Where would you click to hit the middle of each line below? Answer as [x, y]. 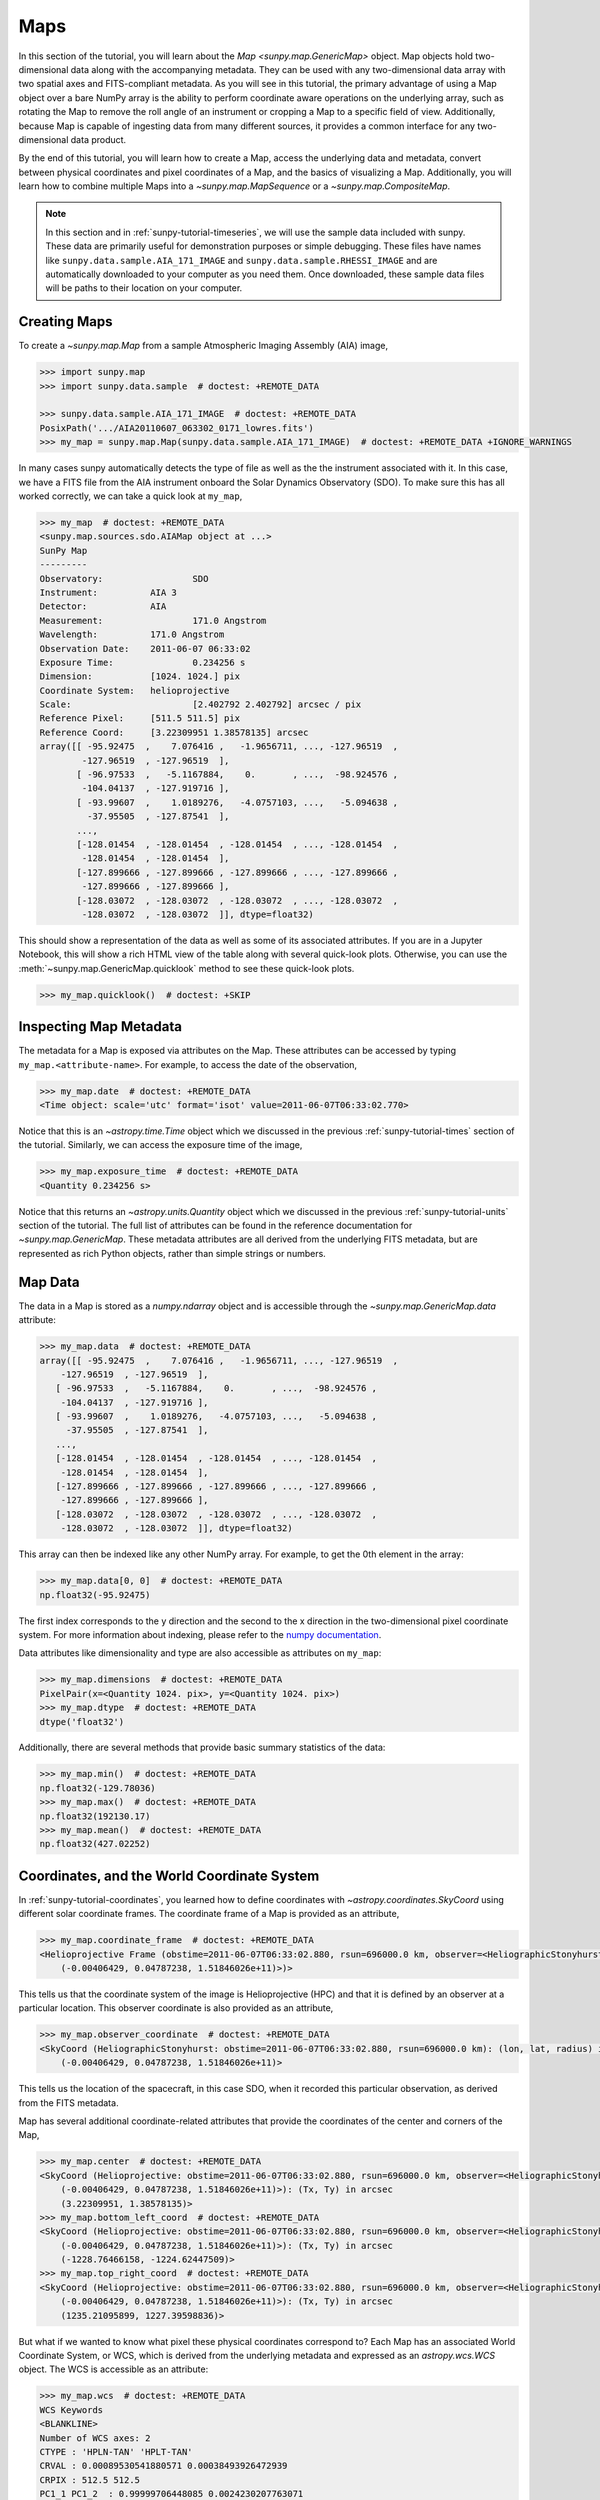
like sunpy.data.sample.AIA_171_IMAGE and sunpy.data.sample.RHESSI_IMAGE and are [241, 260]
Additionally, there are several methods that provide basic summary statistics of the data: [202, 1747]
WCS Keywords [71, 2409]
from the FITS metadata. [68, 2102]
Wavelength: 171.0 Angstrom [132, 634]
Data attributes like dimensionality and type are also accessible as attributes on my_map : [200, 1653]
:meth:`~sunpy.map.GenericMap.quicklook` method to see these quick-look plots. [186, 968]
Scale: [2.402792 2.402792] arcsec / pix [200, 704]
